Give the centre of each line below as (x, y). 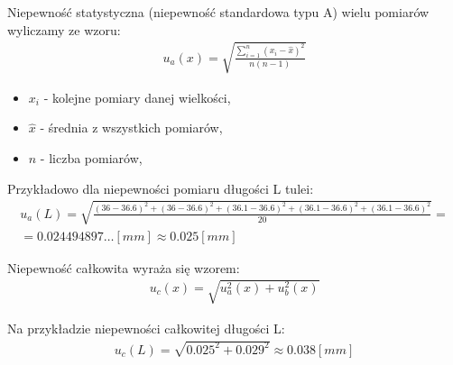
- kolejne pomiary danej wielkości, (137, 97)
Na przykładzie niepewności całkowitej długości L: (146, 328)
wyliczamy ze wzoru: (64, 29)
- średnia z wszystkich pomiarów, (131, 128)
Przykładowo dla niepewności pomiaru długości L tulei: (161, 188)
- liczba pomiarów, (91, 157)
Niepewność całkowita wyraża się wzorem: (124, 267)
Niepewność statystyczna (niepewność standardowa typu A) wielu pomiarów (218, 12)
